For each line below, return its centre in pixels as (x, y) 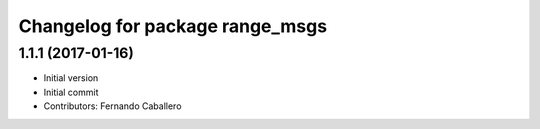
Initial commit (71, 92)
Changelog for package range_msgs (173, 26)
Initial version (71, 78)
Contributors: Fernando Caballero (112, 106)
